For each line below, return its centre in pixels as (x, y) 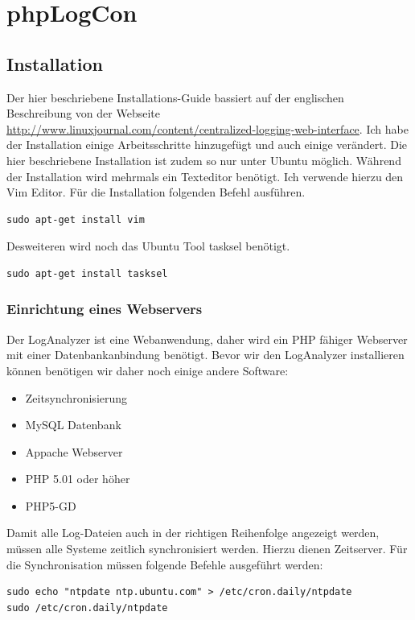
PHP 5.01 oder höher (78, 479)
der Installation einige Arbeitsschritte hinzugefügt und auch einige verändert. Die (207, 145)
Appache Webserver (74, 451)
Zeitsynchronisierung (76, 397)
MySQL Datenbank (73, 425)
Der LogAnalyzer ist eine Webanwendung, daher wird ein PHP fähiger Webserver (207, 339)
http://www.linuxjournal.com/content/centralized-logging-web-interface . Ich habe (207, 128)
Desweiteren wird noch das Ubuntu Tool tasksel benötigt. (148, 246)
